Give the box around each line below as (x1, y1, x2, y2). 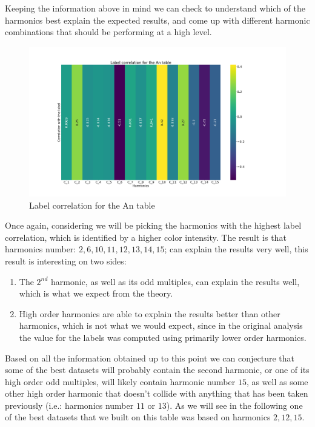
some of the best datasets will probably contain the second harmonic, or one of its (5, 363, 310, 376)
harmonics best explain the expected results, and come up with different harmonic (5, 13, 310, 26)
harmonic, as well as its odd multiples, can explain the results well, (51, 275, 300, 287)
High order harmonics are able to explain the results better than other (19, 307, 280, 320)
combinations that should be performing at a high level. (5, 25, 212, 38)
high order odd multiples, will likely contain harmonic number (5, 375, 236, 388)
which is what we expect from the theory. (19, 287, 173, 300)
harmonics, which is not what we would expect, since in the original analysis (19, 319, 303, 332)
